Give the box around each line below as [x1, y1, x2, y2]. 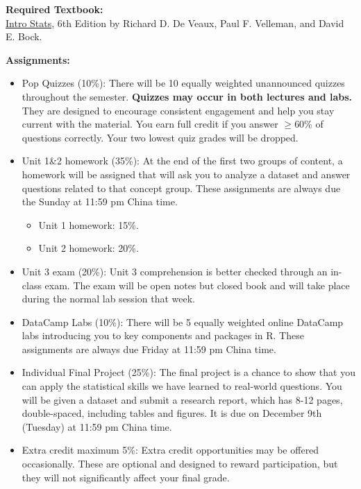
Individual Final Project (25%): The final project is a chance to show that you [22, 365, 355, 379]
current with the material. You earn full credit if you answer [22, 117, 278, 131]
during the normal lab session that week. [22, 291, 195, 306]
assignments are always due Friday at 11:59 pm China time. [22, 341, 276, 356]
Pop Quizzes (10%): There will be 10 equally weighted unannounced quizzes [22, 76, 345, 90]
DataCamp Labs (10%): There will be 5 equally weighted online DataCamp [22, 314, 344, 329]
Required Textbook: [6, 2, 103, 16]
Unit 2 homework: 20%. [38, 241, 139, 255]
